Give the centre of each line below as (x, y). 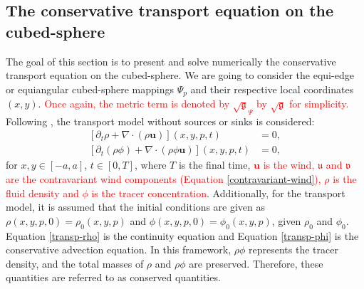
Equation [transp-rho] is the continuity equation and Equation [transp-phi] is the (182, 235)
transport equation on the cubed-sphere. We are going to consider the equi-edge (180, 75)
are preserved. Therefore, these (256, 263)
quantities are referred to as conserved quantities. (113, 277)
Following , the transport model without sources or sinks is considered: (160, 121)
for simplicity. (319, 104)
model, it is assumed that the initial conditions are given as (136, 207)
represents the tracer (293, 249)
